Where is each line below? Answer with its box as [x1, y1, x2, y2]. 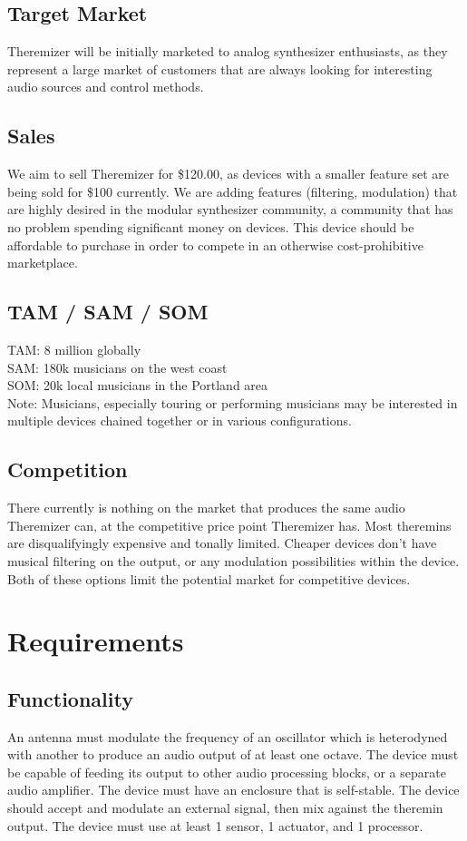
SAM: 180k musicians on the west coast [7, 357, 228, 376]
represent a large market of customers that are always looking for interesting [7, 59, 433, 78]
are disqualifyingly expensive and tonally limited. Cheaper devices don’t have [7, 533, 437, 553]
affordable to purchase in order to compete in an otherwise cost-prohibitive [7, 235, 423, 254]
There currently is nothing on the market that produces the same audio [7, 498, 405, 517]
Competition [7, 455, 128, 484]
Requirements [7, 622, 184, 660]
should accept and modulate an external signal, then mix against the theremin [7, 798, 443, 817]
